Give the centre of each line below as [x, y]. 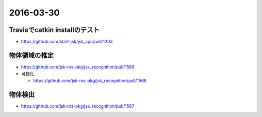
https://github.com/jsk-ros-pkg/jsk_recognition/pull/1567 [78, 106]
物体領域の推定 [31, 55]
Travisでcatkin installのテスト [54, 30]
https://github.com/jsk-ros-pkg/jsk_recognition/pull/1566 [78, 67]
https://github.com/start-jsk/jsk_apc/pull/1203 [67, 42]
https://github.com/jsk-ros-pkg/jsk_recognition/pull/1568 [90, 81]
